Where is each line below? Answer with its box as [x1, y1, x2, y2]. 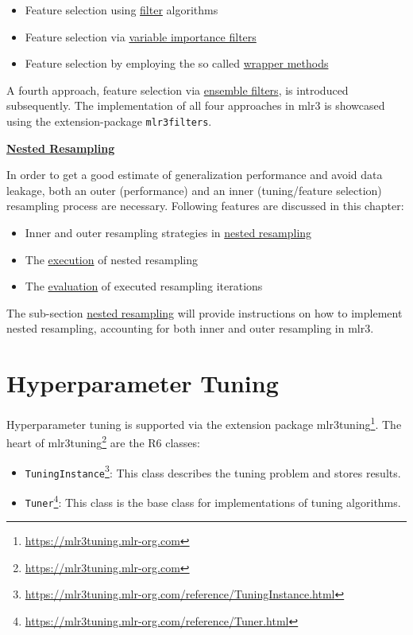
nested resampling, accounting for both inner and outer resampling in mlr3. [6, 320, 374, 337]
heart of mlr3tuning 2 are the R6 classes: [6, 432, 200, 450]
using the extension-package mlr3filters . [6, 112, 212, 129]
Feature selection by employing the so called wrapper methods [25, 55, 329, 72]
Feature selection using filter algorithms [25, 2, 218, 18]
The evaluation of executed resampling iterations [25, 278, 263, 294]
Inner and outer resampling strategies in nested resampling [25, 224, 312, 240]
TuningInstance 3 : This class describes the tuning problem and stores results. [25, 462, 401, 481]
